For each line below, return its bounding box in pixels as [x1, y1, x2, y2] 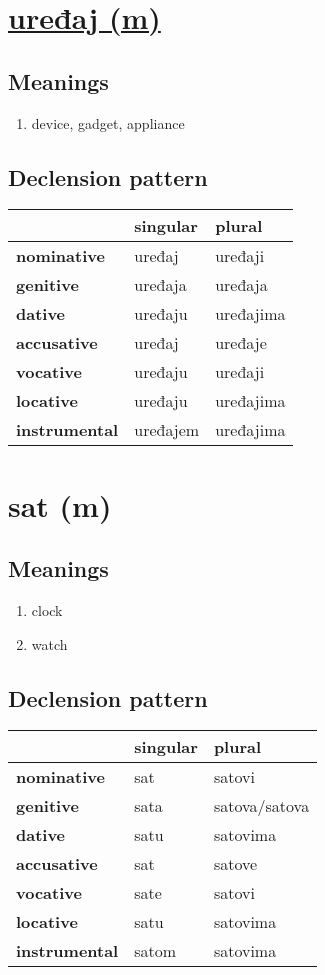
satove [213, 852, 258, 876]
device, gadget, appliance [31, 112, 185, 133]
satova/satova [213, 794, 310, 818]
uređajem [134, 418, 200, 442]
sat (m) [8, 484, 112, 525]
